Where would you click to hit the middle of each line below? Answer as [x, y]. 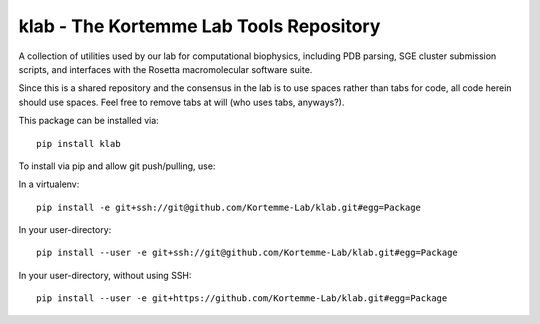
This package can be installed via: [88, 121]
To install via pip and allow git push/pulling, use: [117, 166]
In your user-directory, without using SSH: [105, 275]
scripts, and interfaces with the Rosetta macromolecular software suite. [165, 69]
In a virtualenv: [49, 184]
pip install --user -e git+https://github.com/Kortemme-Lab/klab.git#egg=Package [242, 298]
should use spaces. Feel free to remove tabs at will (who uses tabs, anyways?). [181, 102]
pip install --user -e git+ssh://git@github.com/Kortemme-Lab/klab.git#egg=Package [247, 253]
